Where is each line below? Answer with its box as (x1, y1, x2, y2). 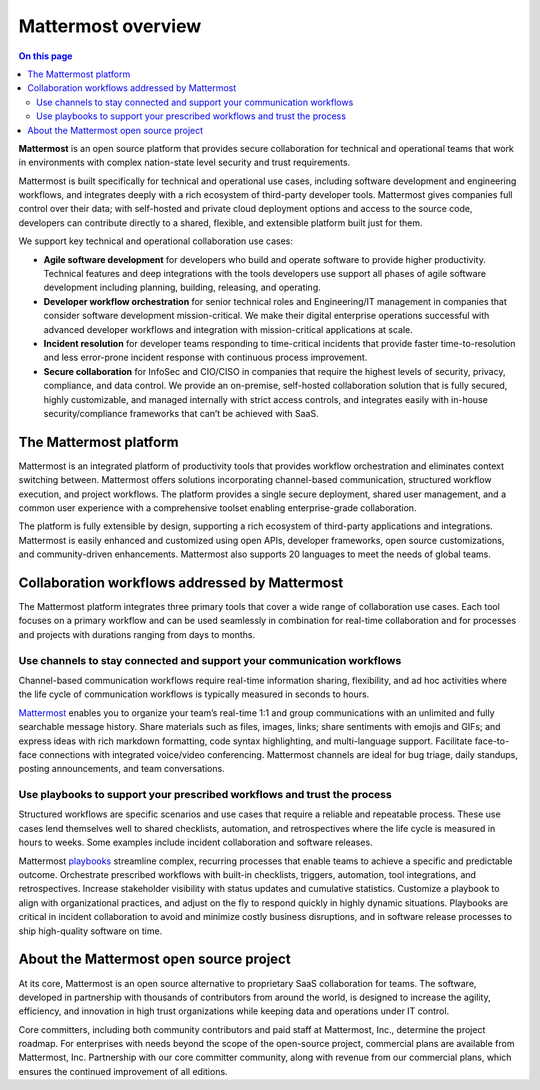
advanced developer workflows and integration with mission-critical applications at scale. (43, 323, 414, 335)
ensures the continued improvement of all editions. (18, 1065, 229, 1077)
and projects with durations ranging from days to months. (18, 628, 255, 640)
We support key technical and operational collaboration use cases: (18, 235, 294, 247)
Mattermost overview (18, 15, 202, 37)
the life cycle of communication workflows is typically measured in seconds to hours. (18, 688, 370, 700)
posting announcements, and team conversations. (18, 763, 225, 775)
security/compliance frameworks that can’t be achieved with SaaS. (43, 407, 319, 419)
